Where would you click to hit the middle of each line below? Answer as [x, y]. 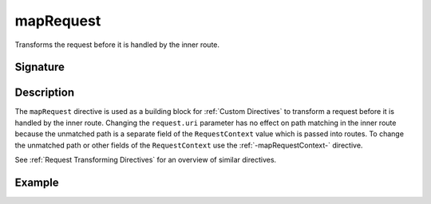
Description [45, 93]
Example [37, 182]
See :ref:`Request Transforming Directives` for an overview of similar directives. [146, 160]
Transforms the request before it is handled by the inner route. [117, 45]
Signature [40, 67]
